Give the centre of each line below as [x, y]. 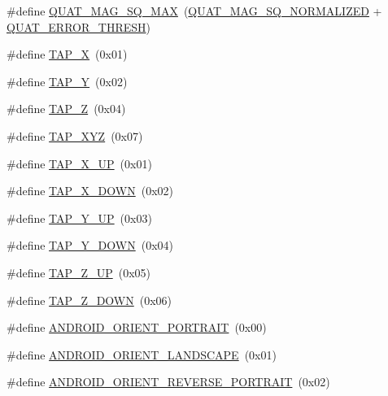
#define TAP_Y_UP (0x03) [79, 218]
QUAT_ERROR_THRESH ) [78, 26]
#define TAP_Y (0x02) [67, 81]
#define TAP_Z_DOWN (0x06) [89, 300]
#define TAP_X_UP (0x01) [79, 163]
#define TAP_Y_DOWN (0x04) [90, 245]
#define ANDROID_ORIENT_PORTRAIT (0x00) [137, 327]
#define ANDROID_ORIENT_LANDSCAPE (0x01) [142, 354]
